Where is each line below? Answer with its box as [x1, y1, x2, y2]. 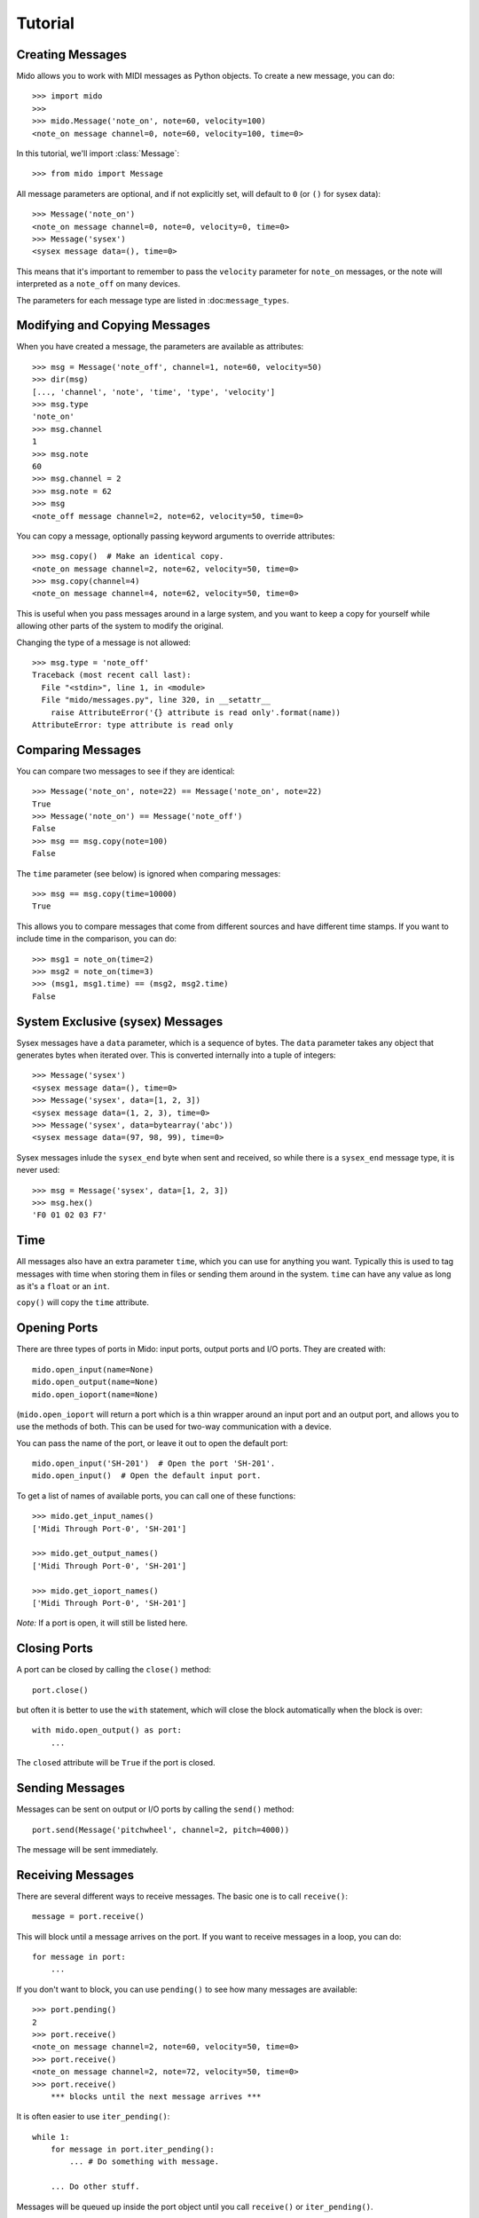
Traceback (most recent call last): [32, 670, 192, 680]
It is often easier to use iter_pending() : [16, 2112, 170, 2122]
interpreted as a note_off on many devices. [16, 279, 181, 289]
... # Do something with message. [69, 2157, 220, 2167]
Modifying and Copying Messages [16, 318, 211, 333]
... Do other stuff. [50, 2182, 140, 2191]
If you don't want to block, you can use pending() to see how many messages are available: [16, 1984, 358, 1994]
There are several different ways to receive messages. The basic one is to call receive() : [16, 1891, 348, 1901]
